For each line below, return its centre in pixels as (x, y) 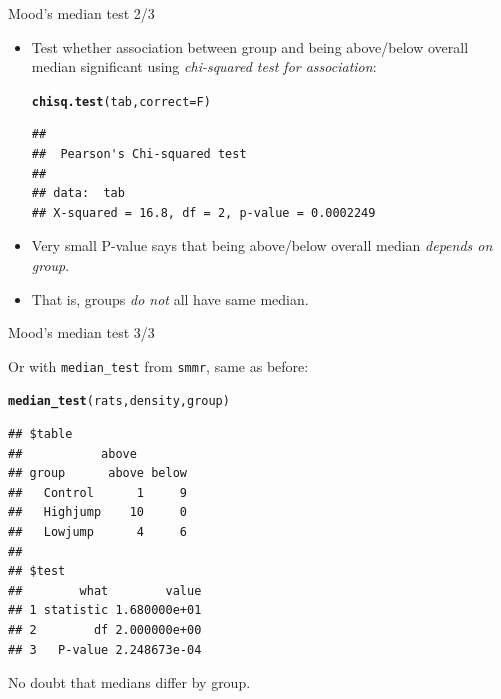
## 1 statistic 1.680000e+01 (105, 610)
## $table (40, 434)
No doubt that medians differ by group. (129, 682)
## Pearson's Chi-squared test (139, 154)
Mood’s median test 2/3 (81, 13)
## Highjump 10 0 (97, 512)
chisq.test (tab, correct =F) (121, 101)
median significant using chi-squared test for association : (204, 66)
